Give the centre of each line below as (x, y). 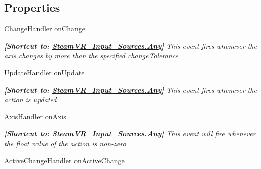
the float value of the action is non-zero (65, 143)
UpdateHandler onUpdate (44, 72)
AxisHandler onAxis (35, 116)
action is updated (30, 99)
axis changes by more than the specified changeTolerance (91, 55)
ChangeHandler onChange (45, 29)
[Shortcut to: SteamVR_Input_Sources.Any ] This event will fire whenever (130, 133)
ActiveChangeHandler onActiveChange (64, 160)
